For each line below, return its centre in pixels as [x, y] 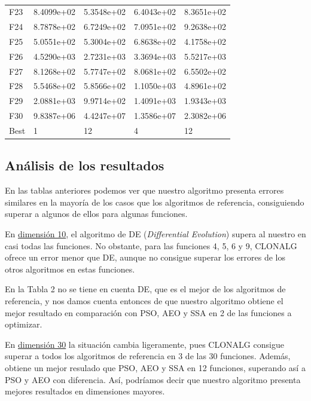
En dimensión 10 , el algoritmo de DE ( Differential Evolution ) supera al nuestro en [155, 234]
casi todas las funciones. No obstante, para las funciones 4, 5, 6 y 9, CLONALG [151, 245]
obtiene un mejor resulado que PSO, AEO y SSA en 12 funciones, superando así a [155, 368]
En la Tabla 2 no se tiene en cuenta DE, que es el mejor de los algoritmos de [145, 289]
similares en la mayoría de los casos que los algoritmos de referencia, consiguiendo [155, 202]
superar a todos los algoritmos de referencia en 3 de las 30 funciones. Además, [148, 356]
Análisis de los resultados [85, 165]
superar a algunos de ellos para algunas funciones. [96, 214]
